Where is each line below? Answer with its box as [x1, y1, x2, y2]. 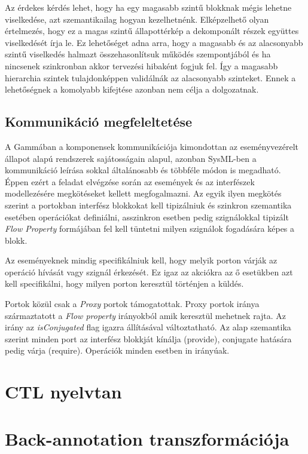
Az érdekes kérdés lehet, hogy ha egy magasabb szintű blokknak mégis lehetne [5, 1, 292, 13]
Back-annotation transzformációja [5, 426, 289, 450]
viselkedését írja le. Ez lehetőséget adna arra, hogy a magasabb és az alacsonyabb [5, 36, 303, 48]
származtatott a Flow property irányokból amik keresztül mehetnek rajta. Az [5, 309, 286, 321]
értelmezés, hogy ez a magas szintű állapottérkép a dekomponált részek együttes [5, 24, 299, 37]
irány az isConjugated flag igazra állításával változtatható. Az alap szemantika [5, 321, 291, 333]
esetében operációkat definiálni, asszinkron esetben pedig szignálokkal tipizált [5, 210, 289, 223]
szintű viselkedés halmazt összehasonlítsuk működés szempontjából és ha [5, 48, 271, 60]
